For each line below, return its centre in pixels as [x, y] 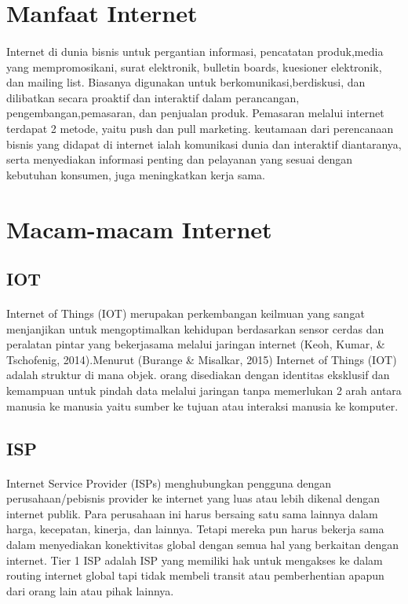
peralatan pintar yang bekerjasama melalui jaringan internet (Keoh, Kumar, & [196, 344]
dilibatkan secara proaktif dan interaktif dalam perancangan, [153, 97]
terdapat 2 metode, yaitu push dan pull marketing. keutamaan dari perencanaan [200, 128]
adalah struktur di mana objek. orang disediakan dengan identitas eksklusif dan [198, 375]
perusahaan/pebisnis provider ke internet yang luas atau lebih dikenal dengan [193, 498]
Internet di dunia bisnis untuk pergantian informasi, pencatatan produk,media [195, 51]
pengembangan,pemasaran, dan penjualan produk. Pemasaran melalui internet [195, 113]
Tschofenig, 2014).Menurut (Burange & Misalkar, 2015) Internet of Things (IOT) [202, 359]
